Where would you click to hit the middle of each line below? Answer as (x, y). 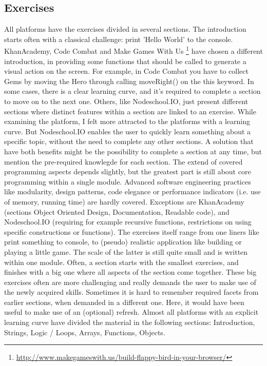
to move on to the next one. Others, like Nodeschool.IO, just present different (126, 101)
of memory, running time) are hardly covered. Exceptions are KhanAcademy (124, 201)
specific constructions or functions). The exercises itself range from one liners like (132, 231)
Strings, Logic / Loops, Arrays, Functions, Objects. (85, 332)
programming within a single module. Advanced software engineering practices (128, 181)
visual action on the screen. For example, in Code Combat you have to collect (126, 71)
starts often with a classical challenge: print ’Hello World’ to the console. (119, 39)
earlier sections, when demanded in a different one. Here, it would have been (124, 302)
